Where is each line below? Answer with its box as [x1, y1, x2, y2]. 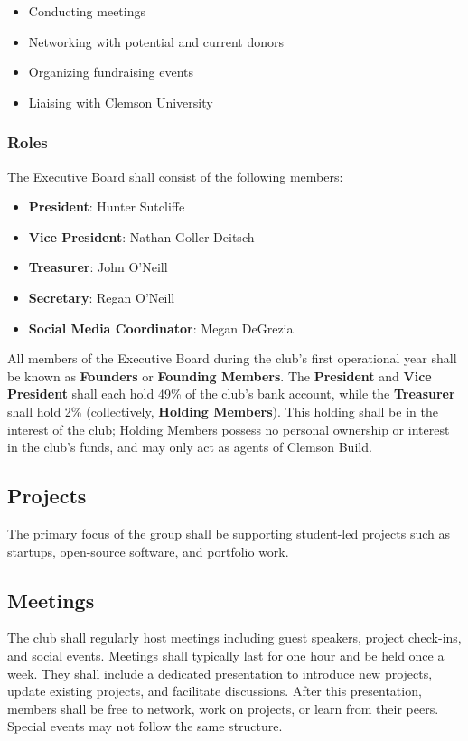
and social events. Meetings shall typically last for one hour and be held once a [7, 645, 445, 664]
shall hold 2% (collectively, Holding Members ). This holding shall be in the [7, 401, 438, 420]
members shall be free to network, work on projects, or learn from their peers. [7, 699, 439, 718]
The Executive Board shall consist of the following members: [7, 166, 343, 185]
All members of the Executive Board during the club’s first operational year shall [7, 349, 457, 368]
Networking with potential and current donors [28, 32, 285, 51]
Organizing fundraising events [28, 62, 194, 81]
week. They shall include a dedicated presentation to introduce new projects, [7, 663, 433, 682]
